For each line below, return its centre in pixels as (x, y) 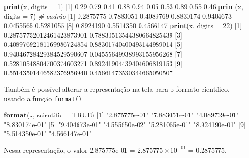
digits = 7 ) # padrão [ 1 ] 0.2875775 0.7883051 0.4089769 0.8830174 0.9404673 (118, 16)
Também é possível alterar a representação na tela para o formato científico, (117, 89)
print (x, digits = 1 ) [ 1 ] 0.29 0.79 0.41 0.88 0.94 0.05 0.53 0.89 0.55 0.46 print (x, (124, 6)
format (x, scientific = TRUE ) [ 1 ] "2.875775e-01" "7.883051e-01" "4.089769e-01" (122, 115)
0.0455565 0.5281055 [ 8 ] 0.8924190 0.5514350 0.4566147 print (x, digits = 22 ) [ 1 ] (123, 25)
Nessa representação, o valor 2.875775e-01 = (70, 150)
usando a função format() (43, 98)
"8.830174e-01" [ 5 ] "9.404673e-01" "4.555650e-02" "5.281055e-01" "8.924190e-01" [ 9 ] (125, 124)
